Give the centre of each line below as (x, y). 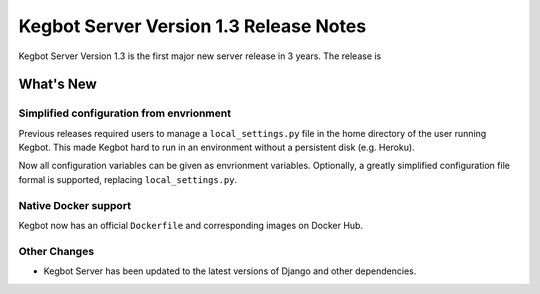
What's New (57, 84)
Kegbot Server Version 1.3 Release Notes (192, 26)
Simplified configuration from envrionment (125, 113)
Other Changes (56, 251)
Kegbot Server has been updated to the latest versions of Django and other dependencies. (230, 271)
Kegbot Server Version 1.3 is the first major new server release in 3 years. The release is (200, 56)
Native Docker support (75, 205)
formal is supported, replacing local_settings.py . (128, 179)
